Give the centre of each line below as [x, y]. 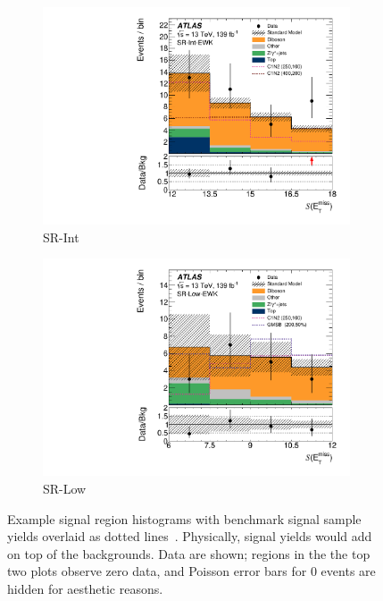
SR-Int [61, 237]
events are [348, 571]
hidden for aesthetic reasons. [85, 588]
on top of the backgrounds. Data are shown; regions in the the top [189, 553]
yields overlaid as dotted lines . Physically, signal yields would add [190, 536]
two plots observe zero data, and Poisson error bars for [157, 571]
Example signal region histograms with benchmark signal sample [184, 518]
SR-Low [65, 488]
